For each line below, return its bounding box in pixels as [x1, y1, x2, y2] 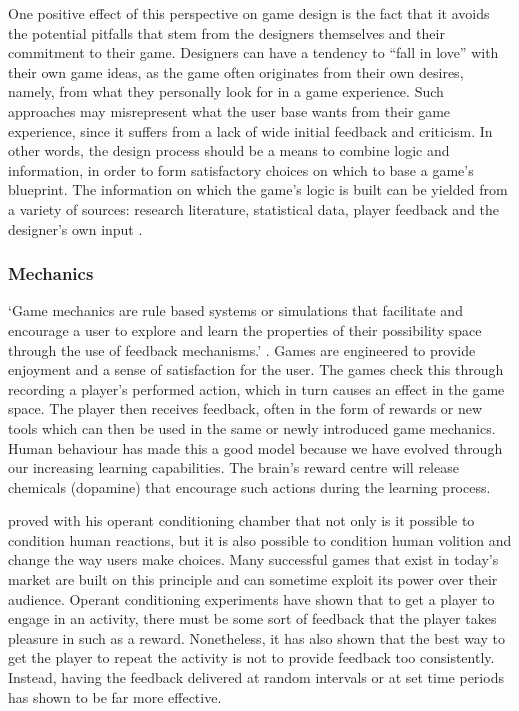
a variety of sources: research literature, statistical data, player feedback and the [8, 198, 500, 219]
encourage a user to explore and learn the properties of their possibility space [8, 319, 482, 340]
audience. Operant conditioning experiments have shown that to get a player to [8, 588, 495, 609]
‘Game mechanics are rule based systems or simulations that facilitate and [8, 300, 463, 321]
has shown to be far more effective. [8, 686, 222, 707]
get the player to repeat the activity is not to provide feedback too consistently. [8, 647, 495, 668]
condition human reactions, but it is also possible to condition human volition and [8, 529, 512, 550]
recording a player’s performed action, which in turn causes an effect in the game [8, 378, 505, 399]
